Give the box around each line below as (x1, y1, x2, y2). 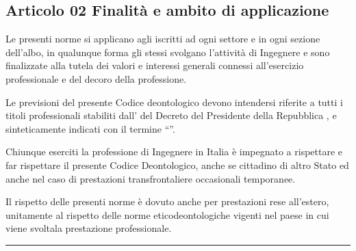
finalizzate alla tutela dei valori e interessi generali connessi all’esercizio (5, 58, 304, 72)
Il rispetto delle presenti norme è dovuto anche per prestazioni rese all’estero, (5, 194, 329, 209)
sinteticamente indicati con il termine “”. (5, 121, 175, 135)
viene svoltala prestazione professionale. (5, 221, 172, 235)
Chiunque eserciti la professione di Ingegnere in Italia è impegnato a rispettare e (5, 144, 343, 159)
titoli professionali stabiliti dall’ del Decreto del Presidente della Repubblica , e (5, 108, 337, 122)
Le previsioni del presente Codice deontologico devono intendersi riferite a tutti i (5, 94, 343, 109)
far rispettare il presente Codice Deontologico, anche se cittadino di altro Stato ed (5, 157, 349, 172)
